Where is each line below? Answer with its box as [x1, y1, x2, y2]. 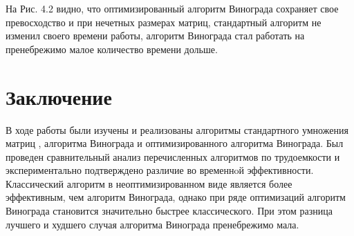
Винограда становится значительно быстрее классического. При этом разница [6, 204, 333, 218]
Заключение [6, 82, 112, 110]
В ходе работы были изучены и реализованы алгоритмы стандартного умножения [6, 122, 348, 137]
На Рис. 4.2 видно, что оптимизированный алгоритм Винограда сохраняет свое [6, 1, 339, 15]
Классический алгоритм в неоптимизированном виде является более [6, 176, 292, 190]
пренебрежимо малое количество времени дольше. [6, 41, 218, 56]
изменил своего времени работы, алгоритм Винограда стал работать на [6, 28, 305, 43]
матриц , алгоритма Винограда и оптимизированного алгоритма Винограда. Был [6, 136, 344, 150]
